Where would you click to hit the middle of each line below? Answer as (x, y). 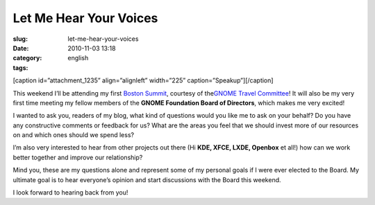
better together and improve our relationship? (78, 157)
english (78, 58)
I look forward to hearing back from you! (70, 193)
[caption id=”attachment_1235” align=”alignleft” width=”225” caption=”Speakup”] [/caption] (143, 80)
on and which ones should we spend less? (74, 135)
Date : (21, 48)
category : (27, 58)
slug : (20, 39)
